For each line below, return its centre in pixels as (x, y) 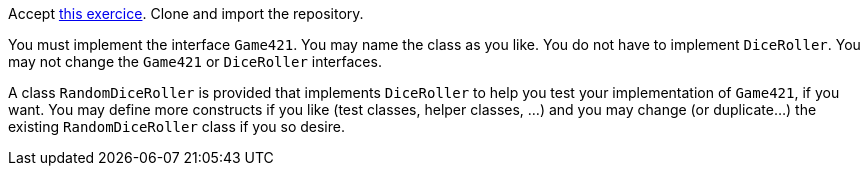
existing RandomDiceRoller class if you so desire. (176, 126)
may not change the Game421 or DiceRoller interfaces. (195, 61)
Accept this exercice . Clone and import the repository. (186, 13)
